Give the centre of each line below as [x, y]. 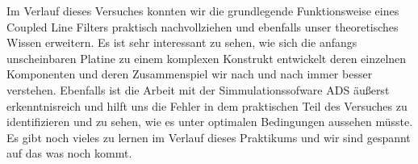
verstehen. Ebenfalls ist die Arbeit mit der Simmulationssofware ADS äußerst [198, 89]
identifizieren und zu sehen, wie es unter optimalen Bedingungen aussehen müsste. [210, 122]
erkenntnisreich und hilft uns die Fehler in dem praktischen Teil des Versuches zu [207, 105]
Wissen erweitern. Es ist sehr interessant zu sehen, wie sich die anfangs [182, 42]
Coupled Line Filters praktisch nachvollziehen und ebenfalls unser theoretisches [203, 26]
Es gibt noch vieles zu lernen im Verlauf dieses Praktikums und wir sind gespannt [209, 137]
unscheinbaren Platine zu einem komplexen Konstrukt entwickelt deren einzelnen [207, 58]
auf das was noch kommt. [69, 153]
